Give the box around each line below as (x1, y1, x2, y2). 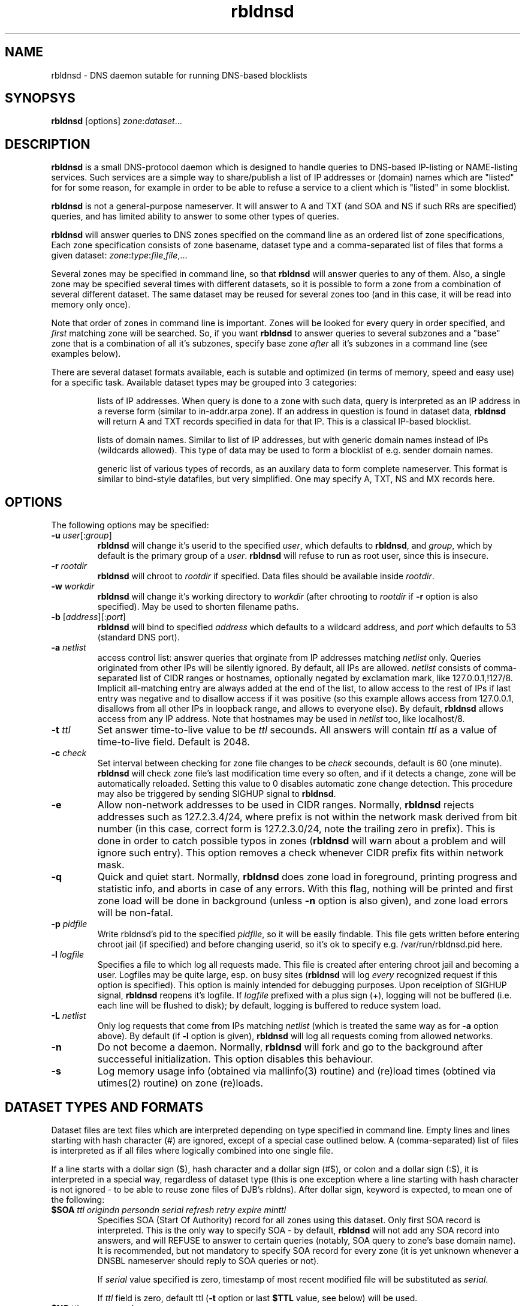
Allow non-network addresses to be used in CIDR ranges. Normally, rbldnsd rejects (97, 799, 474, 811)
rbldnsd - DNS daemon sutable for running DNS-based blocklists (51, 70, 307, 80)
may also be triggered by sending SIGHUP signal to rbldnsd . (97, 789, 336, 799)
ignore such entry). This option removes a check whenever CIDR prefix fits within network (97, 847, 504, 859)
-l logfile (51, 949, 85, 960)
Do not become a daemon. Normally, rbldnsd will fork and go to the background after (97, 1041, 483, 1054)
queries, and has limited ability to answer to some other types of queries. (51, 211, 339, 222)
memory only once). (51, 299, 131, 310)
